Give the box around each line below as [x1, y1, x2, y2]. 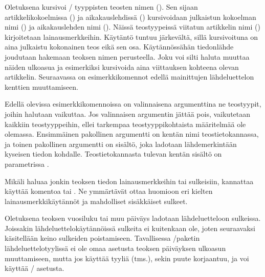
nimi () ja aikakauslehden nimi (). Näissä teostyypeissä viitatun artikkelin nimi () [5, 21, 260, 32]
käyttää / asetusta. [5, 263, 64, 273]
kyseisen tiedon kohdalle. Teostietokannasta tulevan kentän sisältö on [5, 148, 222, 159]
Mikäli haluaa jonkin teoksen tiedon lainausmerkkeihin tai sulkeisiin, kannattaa [5, 175, 254, 186]
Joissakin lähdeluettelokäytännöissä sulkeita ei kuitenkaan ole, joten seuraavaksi [5, 222, 256, 233]
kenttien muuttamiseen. [5, 81, 78, 92]
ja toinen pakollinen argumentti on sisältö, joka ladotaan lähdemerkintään [5, 138, 237, 149]
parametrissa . [5, 158, 49, 169]
